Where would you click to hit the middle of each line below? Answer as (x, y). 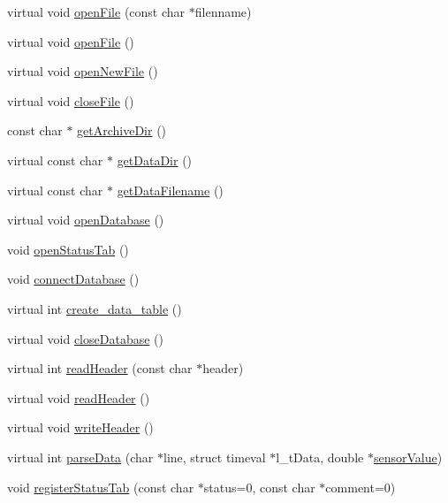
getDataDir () (155, 160)
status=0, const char (259, 487)
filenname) (223, 11)
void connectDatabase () (73, 279)
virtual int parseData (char (80, 457)
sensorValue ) (408, 457)
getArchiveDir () (122, 130)
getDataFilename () (170, 190)
